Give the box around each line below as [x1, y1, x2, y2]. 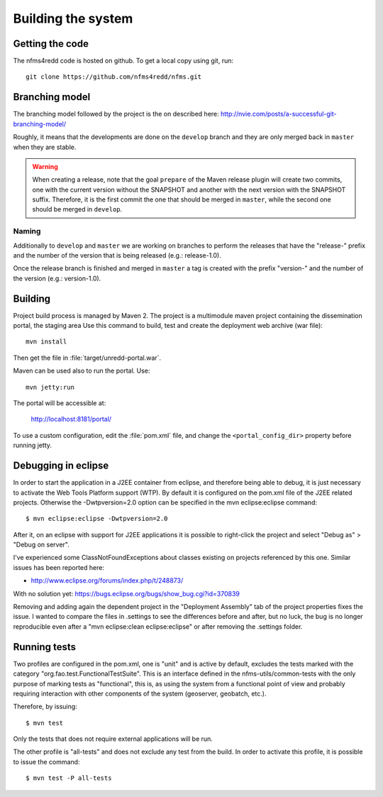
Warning [32, 162, 58, 170]
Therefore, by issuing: [13, 703, 77, 711]
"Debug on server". [13, 540, 70, 549]
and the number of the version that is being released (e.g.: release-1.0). [13, 251, 221, 260]
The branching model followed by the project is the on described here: [13, 110, 219, 119]
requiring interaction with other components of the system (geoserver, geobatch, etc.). [13, 689, 267, 698]
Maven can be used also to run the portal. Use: [13, 366, 150, 375]
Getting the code [13, 38, 89, 50]
